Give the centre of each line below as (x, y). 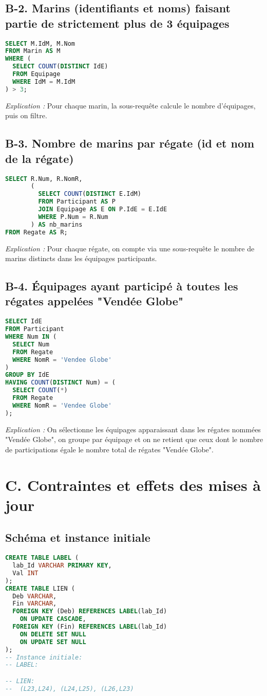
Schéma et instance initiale (78, 537)
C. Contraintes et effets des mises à (133, 484)
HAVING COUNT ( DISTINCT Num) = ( (60, 383)
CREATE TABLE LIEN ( (40, 588)
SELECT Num (31, 344)
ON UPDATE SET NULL (53, 642)
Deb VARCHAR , (35, 596)
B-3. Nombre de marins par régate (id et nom (130, 143)
